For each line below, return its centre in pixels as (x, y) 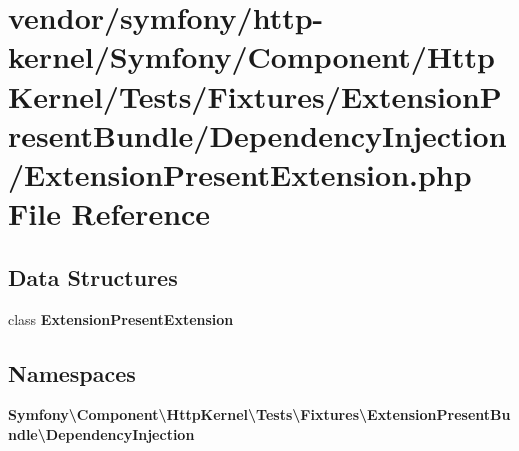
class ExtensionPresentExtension (121, 318)
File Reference (109, 213)
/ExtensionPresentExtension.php (240, 173)
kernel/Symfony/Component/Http (252, 56)
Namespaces (72, 372)
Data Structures (93, 276)
